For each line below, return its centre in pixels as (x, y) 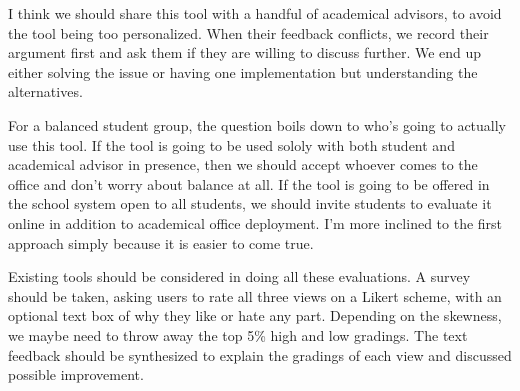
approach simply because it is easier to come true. (161, 242)
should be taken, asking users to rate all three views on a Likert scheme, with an (255, 295)
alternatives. (45, 91)
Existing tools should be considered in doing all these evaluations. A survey (239, 276)
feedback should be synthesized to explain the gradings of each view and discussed (260, 354)
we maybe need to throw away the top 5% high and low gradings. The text (238, 334)
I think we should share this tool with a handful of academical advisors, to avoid (255, 13)
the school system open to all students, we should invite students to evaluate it (250, 203)
